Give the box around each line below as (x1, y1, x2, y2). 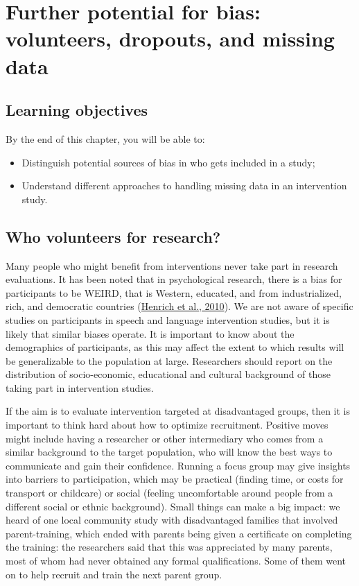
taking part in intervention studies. (6, 380, 154, 395)
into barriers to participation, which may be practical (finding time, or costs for (6, 472, 344, 486)
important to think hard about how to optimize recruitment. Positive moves (6, 417, 329, 432)
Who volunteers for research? (6, 225, 221, 247)
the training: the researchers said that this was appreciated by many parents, (6, 540, 333, 554)
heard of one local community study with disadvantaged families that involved (6, 512, 338, 527)
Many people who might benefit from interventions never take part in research (6, 258, 338, 273)
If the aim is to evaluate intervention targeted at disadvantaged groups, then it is (6, 404, 351, 418)
